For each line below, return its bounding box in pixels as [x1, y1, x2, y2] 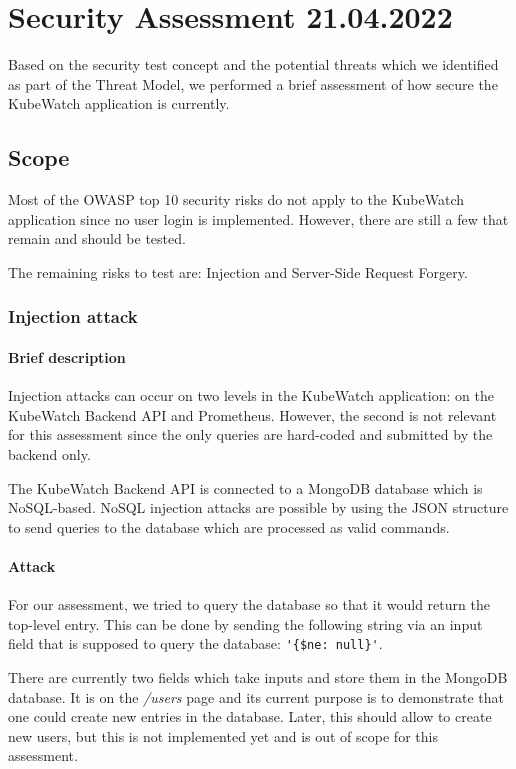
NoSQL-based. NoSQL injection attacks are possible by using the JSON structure [8, 497, 509, 518]
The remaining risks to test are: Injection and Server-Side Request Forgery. [8, 261, 468, 282]
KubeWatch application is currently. [8, 93, 230, 114]
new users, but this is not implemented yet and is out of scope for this [8, 725, 438, 746]
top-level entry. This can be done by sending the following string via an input [8, 613, 483, 634]
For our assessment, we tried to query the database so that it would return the [8, 594, 490, 615]
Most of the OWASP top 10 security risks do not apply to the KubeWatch [8, 189, 464, 210]
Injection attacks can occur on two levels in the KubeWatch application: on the [8, 385, 494, 406]
